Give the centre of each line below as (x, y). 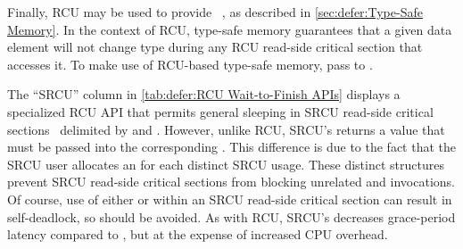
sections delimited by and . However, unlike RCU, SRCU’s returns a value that (226, 129)
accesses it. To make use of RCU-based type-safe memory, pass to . (190, 64)
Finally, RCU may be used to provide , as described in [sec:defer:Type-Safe (215, 12)
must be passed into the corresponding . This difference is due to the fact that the (231, 147)
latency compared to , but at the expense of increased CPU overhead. (198, 234)
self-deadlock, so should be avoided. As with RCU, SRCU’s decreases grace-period (231, 216)
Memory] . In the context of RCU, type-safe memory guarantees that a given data (230, 29)
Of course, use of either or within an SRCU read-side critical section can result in (230, 199)
